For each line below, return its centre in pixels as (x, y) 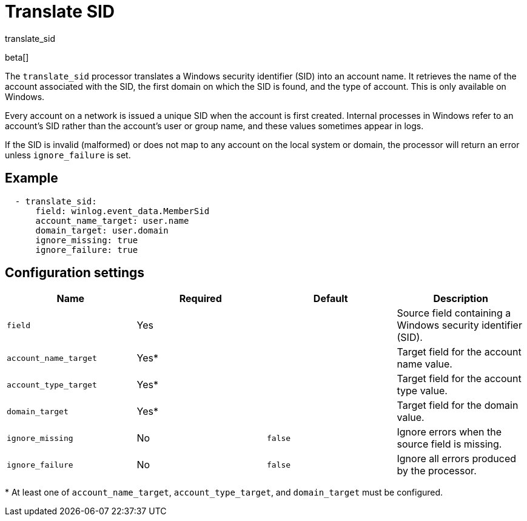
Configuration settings (75, 273)
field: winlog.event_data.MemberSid (123, 211)
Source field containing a (454, 313)
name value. (425, 364)
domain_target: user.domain (102, 230)
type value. (422, 391)
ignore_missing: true (87, 240)
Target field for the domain (458, 405)
